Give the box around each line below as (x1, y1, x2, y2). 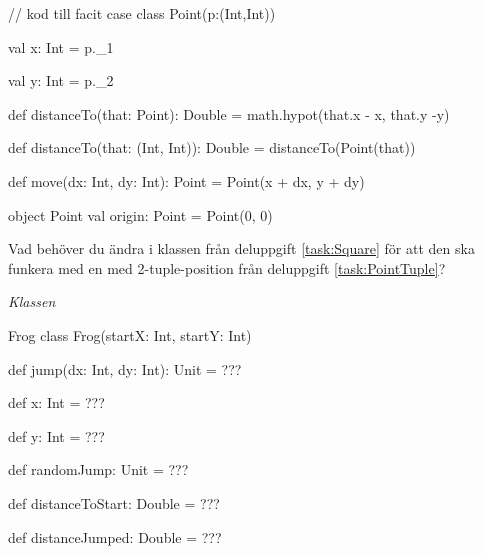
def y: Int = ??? (8, 425, 105, 446)
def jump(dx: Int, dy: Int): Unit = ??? (8, 358, 242, 379)
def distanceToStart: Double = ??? (8, 492, 220, 513)
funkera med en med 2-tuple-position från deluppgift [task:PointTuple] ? (8, 257, 446, 278)
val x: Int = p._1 (8, 36, 114, 57)
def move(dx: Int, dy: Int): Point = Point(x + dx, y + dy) (8, 170, 365, 191)
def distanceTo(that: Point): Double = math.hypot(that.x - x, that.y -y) (8, 103, 450, 124)
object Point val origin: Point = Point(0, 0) (8, 204, 273, 225)
